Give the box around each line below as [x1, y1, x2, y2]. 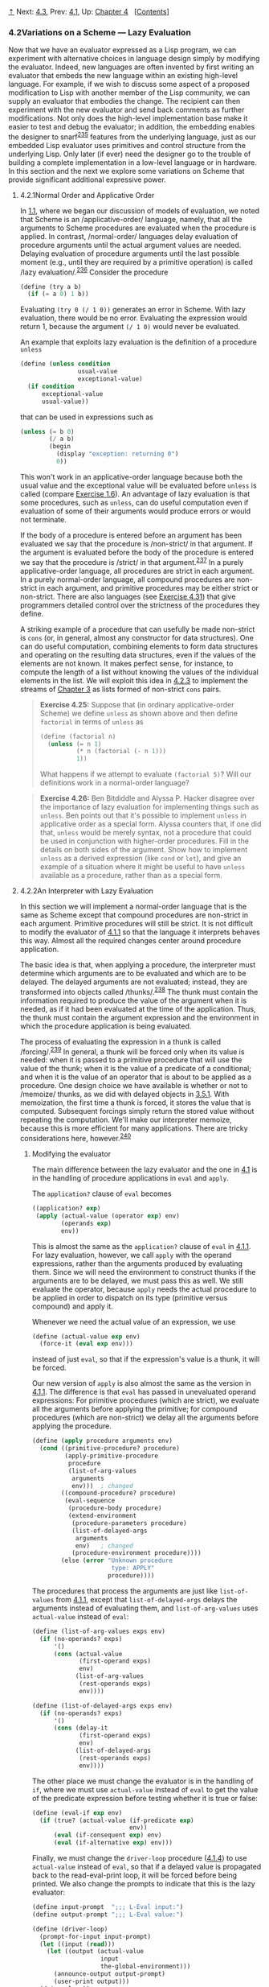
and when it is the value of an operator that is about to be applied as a [19, 1072, 251, 1082]
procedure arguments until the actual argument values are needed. [19, 240, 242, 249]
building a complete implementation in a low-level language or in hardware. [8, 157, 257, 167]
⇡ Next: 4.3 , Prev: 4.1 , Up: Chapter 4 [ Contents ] [8, 7, 170, 16]
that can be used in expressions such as [19, 412, 154, 422]
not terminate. [19, 514, 67, 524]
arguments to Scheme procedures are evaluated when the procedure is [19, 223, 257, 233]
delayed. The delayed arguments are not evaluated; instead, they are [19, 977, 247, 987]
